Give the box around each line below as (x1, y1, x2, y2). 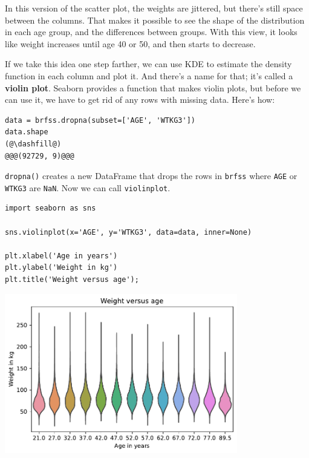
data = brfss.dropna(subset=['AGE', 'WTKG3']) (5, 116, 195, 125)
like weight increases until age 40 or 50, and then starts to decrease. (5, 37, 256, 50)
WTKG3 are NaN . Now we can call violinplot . (5, 181, 171, 194)
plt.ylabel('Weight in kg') (5, 263, 118, 272)
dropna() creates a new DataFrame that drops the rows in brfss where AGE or (5, 169, 298, 182)
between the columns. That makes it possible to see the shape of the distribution (5, 13, 305, 26)
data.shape (5, 128, 48, 137)
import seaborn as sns (5, 204, 96, 213)
